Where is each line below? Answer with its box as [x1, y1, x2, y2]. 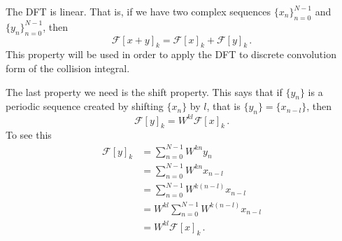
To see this [6, 128, 52, 142]
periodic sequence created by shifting [6, 99, 164, 113]
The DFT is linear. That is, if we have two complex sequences [6, 4, 271, 18]
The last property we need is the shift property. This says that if [6, 84, 283, 99]
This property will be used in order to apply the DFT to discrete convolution [6, 47, 336, 62]
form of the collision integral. [6, 60, 130, 75]
